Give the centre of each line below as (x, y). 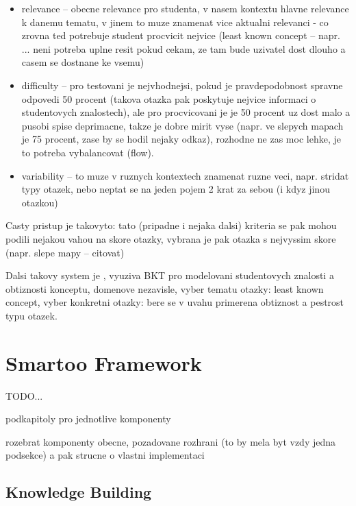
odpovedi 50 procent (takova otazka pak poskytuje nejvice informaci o (169, 98)
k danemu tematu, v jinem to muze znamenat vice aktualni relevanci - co (175, 22)
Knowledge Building (79, 492)
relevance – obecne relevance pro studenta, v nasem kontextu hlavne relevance (185, 8)
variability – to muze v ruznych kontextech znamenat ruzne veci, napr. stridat (185, 175)
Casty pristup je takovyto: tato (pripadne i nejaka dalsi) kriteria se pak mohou (171, 225)
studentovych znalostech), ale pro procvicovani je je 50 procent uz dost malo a (186, 112)
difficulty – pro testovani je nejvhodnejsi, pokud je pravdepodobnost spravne (182, 85)
